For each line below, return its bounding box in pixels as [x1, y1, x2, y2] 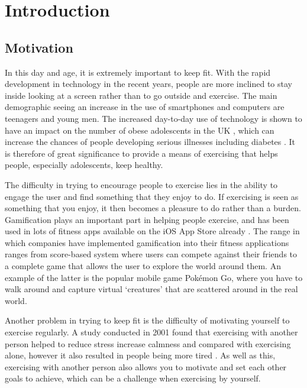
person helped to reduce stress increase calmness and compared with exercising [5, 337, 291, 350]
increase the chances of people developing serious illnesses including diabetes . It [5, 135, 296, 148]
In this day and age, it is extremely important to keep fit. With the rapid [5, 66, 271, 78]
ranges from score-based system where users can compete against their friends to [5, 248, 298, 260]
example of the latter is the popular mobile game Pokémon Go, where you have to [5, 271, 303, 283]
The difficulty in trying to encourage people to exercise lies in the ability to [5, 178, 278, 190]
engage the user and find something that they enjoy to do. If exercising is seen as [5, 190, 299, 202]
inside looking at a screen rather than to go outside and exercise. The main [5, 89, 277, 101]
